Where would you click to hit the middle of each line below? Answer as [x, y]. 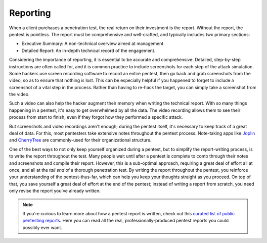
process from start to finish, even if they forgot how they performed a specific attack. [96, 117]
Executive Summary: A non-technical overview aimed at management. [93, 44]
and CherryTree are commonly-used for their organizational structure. [80, 140]
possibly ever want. [43, 227]
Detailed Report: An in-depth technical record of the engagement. [89, 50]
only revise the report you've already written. [55, 191]
